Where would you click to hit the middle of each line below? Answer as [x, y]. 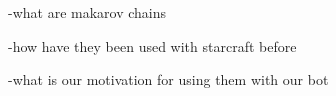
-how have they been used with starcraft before [152, 45]
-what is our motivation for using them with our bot [168, 79]
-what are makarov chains [87, 12]
